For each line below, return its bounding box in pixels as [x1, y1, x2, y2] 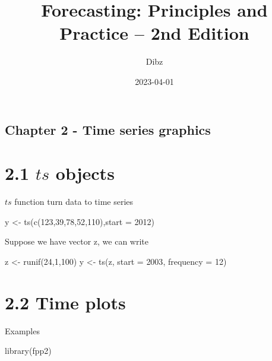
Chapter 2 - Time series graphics [5, 120, 211, 138]
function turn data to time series [14, 195, 134, 208]
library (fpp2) [5, 344, 52, 357]
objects [55, 161, 115, 185]
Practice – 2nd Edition [59, 21, 249, 45]
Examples [5, 324, 40, 337]
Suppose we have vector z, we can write [5, 235, 148, 248]
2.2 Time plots [5, 290, 126, 314]
